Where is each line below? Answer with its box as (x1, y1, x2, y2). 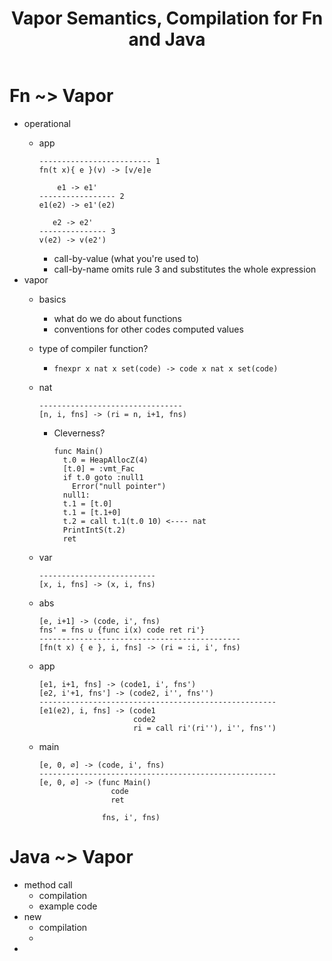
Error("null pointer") (72, 481, 167, 491)
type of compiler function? (38, 342, 149, 354)
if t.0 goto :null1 (62, 472, 144, 482)
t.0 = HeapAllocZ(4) (62, 455, 149, 465)
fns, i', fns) (101, 812, 161, 822)
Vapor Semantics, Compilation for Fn (10, 7, 324, 30)
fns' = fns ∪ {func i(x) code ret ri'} (38, 625, 206, 635)
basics (38, 293, 67, 305)
